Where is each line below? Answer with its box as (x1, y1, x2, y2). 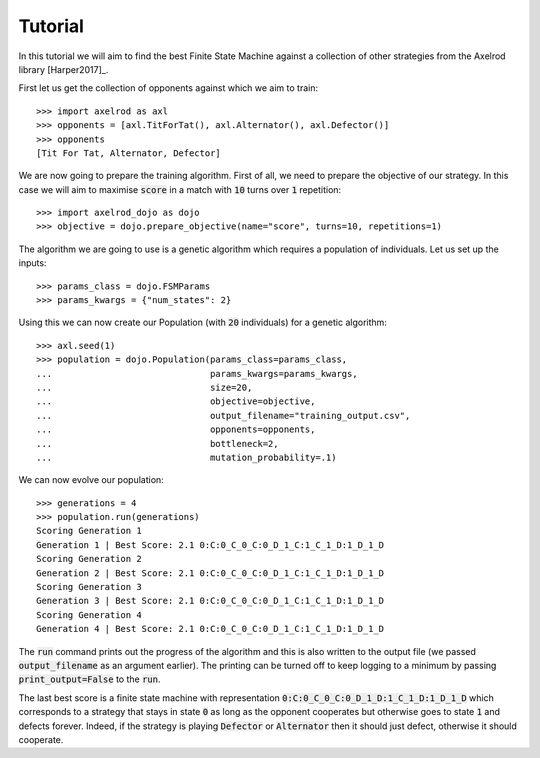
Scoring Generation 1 (36, 525, 142, 537)
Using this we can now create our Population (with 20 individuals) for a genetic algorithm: (18, 316, 387, 329)
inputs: (18, 257, 47, 269)
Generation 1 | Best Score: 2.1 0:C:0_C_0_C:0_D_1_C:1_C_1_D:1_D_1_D (36, 539, 385, 550)
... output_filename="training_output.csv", (36, 410, 411, 421)
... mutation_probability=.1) (36, 451, 337, 463)
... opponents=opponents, (36, 424, 316, 435)
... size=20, (36, 381, 253, 393)
